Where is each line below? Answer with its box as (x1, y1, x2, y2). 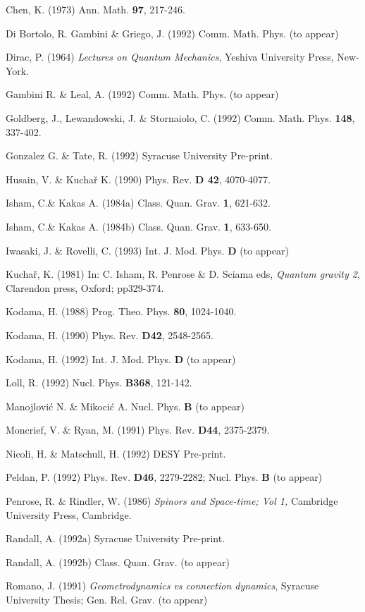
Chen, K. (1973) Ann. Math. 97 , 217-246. (6, 2, 185, 16)
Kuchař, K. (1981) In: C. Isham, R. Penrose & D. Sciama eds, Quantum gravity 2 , (6, 267, 360, 281)
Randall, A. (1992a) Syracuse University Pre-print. (6, 531, 225, 546)
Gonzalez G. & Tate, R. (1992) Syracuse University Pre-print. (6, 148, 273, 163)
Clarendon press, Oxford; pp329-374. (6, 280, 164, 295)
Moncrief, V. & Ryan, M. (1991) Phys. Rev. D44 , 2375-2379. (6, 422, 270, 437)
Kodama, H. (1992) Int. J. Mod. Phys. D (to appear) (6, 351, 236, 366)
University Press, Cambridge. (6, 507, 132, 522)
